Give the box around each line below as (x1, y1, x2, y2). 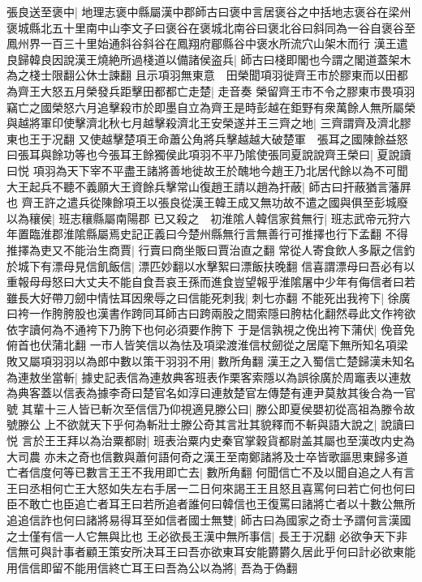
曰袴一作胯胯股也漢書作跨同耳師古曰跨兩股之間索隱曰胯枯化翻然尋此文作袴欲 (6, 305, 416, 322)
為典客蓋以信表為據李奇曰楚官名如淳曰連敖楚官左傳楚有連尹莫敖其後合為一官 (6, 384, 416, 401)
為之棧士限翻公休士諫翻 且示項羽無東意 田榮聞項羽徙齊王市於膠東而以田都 (6, 66, 408, 83)
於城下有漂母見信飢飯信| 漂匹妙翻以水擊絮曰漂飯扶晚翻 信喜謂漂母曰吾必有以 (6, 257, 416, 274)
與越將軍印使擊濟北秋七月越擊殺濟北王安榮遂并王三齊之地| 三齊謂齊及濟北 (6, 114, 400, 131)
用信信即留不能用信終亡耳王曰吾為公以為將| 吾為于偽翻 (6, 558, 298, 576)
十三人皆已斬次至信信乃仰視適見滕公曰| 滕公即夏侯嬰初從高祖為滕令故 (44, 400, 416, 417)
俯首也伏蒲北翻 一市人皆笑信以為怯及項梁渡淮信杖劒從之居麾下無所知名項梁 (6, 336, 408, 353)
